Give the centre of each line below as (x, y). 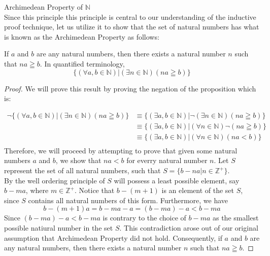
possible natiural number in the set (59, 228)
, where (37, 190)
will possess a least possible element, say (177, 180)
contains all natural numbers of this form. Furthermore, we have (128, 200)
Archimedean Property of (44, 7)
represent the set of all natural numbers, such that (82, 170)
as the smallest (235, 218)
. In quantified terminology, (82, 63)
